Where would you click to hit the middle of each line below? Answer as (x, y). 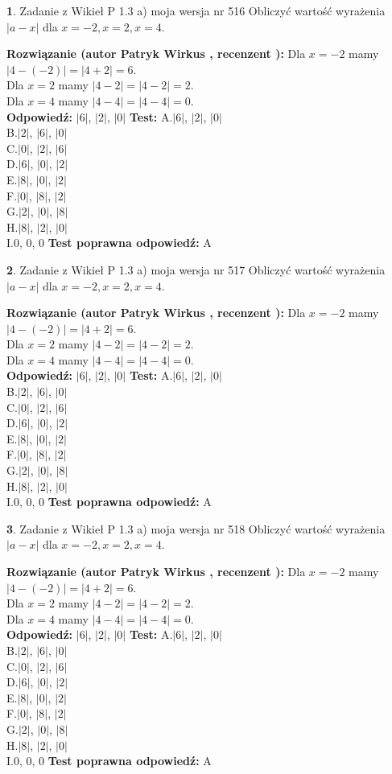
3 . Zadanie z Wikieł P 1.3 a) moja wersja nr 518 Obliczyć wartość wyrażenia (196, 528)
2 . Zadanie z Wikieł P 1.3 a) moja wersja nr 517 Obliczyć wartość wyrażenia (196, 269)
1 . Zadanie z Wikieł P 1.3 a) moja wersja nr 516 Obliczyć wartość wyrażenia (196, 10)
